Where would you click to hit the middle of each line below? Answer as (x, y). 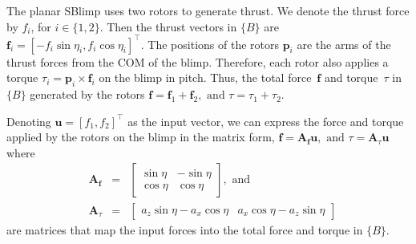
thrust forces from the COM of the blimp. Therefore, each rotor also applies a (198, 61)
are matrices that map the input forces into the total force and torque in (185, 229)
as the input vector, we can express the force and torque (266, 121)
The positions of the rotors (213, 44)
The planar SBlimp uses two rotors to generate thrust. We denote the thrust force (208, 10)
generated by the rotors (87, 94)
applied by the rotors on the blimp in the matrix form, (141, 137)
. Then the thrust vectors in (168, 26)
